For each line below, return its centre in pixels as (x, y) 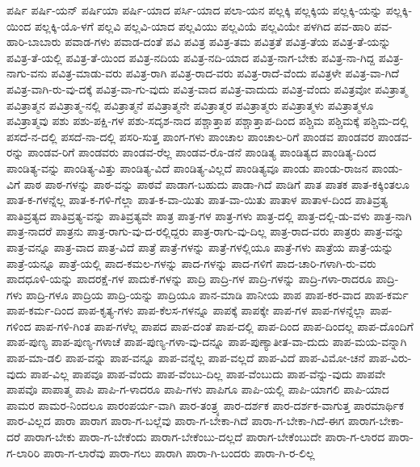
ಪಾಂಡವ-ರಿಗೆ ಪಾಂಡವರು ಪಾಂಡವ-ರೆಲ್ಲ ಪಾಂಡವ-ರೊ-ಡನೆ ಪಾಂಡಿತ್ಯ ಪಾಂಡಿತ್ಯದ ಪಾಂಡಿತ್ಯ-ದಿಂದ (202, 152)
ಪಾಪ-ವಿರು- (390, 358)
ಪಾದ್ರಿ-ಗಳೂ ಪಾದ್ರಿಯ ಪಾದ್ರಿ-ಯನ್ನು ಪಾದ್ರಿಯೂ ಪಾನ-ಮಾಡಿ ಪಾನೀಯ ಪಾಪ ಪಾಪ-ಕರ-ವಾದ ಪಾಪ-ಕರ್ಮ (217, 294)
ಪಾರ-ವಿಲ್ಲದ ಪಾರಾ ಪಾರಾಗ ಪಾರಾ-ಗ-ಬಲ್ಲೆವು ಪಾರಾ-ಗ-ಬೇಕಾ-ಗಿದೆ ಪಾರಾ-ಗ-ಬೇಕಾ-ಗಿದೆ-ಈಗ (176, 421)
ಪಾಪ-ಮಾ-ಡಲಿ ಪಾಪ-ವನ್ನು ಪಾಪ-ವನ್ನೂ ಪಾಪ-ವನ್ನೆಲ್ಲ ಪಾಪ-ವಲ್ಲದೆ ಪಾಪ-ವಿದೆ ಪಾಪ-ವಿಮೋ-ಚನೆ (186, 358)
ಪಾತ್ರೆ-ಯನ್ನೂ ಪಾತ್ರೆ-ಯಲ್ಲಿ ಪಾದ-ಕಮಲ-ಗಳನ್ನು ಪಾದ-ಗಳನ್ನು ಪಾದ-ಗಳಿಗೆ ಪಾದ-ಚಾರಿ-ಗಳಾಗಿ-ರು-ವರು (191, 263)
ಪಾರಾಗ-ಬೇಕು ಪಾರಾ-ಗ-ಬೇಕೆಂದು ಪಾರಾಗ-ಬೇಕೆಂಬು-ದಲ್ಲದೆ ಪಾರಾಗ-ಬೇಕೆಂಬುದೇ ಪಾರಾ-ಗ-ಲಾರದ (204, 437)
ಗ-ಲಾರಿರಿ (23, 452)
